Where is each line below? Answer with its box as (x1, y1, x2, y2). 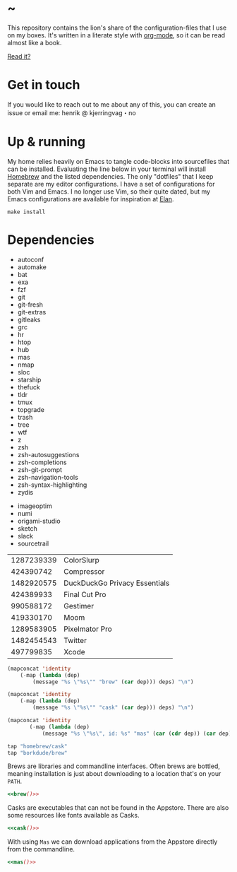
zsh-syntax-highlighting (17, 481, 87, 489)
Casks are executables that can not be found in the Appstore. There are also (7, 803, 229, 812)
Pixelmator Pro (63, 624, 112, 634)
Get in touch (7, 77, 80, 93)
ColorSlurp (63, 555, 100, 565)
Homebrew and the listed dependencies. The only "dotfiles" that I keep (7, 172, 214, 180)
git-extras (17, 307, 47, 316)
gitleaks (17, 315, 41, 324)
